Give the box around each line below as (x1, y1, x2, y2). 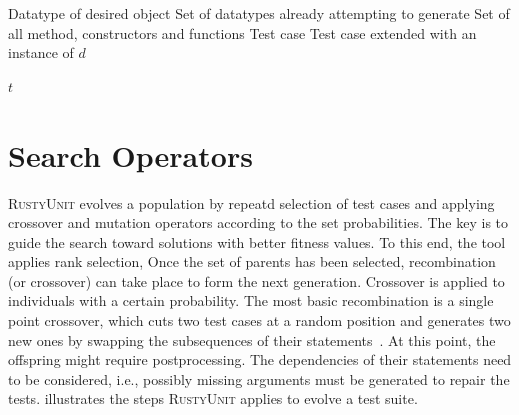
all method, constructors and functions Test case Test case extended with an (8, 22, 477, 43)
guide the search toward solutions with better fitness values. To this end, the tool (8, 231, 506, 252)
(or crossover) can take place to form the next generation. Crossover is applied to (8, 270, 505, 291)
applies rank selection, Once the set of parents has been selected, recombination (8, 251, 496, 272)
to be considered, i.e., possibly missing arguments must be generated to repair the (8, 368, 510, 389)
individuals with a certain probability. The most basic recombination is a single (8, 290, 494, 311)
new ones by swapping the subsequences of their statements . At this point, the (8, 329, 496, 350)
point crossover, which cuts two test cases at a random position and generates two (8, 310, 511, 331)
